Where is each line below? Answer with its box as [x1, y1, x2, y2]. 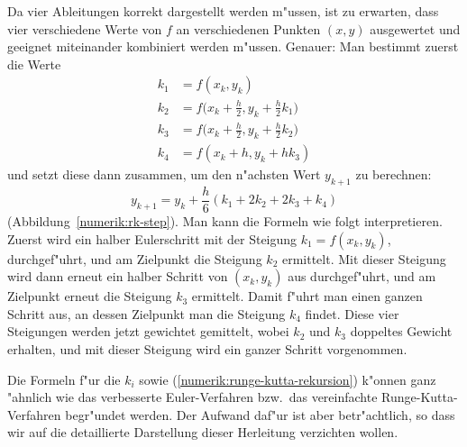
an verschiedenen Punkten [176, 19, 321, 38]
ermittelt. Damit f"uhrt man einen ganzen [191, 287, 423, 306]
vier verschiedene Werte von [7, 19, 162, 38]
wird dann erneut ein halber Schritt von [7, 267, 228, 286]
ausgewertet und [370, 19, 461, 38]
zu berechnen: [355, 165, 432, 184]
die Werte [7, 54, 61, 73]
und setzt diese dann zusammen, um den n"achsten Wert [7, 165, 321, 184]
